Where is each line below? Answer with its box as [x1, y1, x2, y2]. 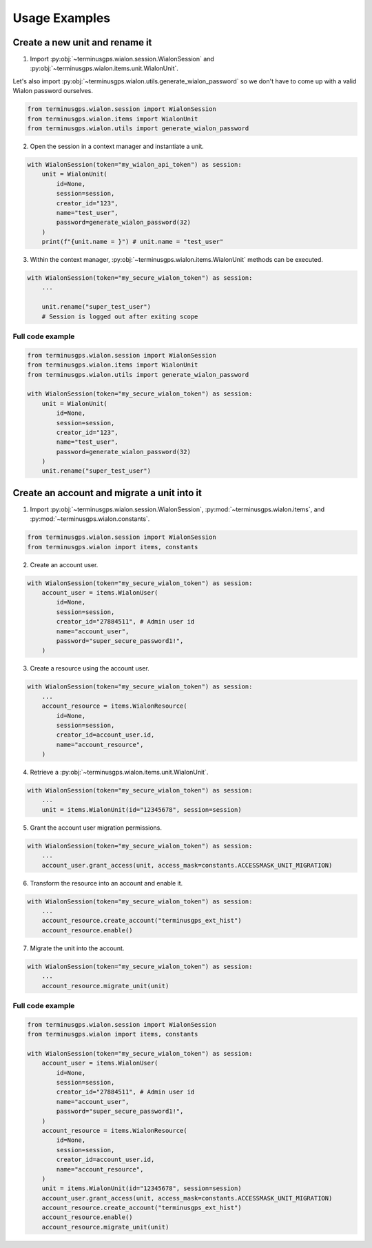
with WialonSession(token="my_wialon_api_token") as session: [27, 161, 242, 168]
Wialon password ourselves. [12, 87, 93, 95]
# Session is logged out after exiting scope [41, 312, 198, 320]
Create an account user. [30, 560, 99, 569]
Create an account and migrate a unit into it [12, 487, 203, 499]
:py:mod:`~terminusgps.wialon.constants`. [30, 515, 150, 523]
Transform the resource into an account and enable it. [30, 879, 183, 887]
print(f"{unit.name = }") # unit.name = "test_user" [41, 238, 224, 246]
